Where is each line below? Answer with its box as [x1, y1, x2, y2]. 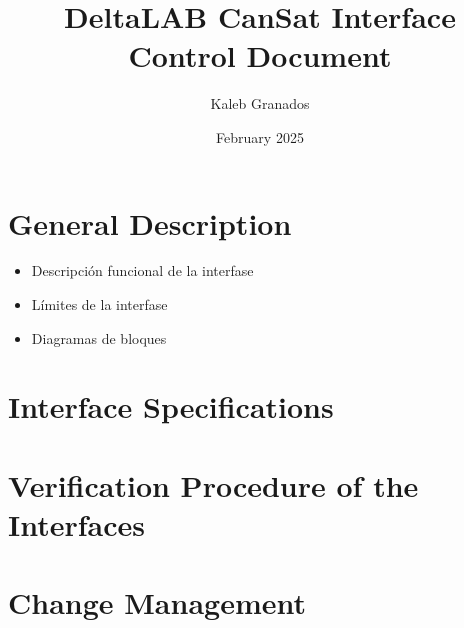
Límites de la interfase [31, 294, 168, 315]
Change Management [8, 582, 307, 623]
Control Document [128, 35, 392, 76]
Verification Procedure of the [8, 464, 419, 505]
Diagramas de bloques [31, 327, 167, 348]
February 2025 [216, 126, 304, 147]
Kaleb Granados [210, 93, 310, 114]
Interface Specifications [8, 386, 334, 427]
